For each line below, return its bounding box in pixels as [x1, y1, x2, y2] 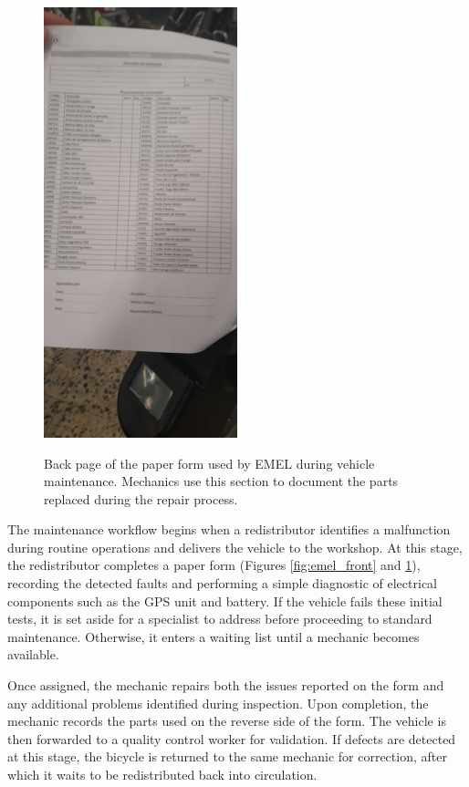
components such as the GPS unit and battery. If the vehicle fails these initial [7, 591, 443, 610]
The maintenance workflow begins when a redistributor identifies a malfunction [7, 520, 451, 539]
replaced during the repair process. [44, 489, 238, 508]
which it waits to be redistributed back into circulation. [7, 765, 318, 784]
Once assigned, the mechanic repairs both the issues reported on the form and [7, 676, 444, 695]
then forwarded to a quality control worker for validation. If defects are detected [7, 729, 456, 748]
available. [7, 645, 59, 664]
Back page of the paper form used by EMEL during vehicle [44, 453, 375, 472]
